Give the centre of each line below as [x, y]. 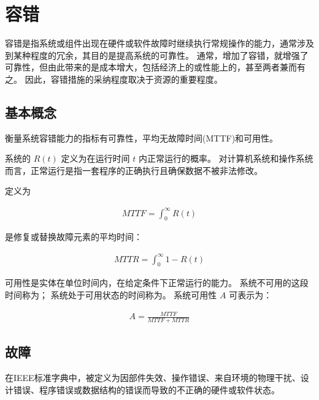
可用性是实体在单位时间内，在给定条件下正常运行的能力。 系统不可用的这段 [157, 283]
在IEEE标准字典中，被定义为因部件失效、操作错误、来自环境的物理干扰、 [153, 378]
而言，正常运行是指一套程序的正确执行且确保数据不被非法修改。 [134, 170]
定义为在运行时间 [95, 158]
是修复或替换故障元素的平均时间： [74, 237]
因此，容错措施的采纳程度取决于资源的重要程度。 [124, 79]
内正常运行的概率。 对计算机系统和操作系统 [226, 158]
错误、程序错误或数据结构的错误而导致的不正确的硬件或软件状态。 [146, 389]
